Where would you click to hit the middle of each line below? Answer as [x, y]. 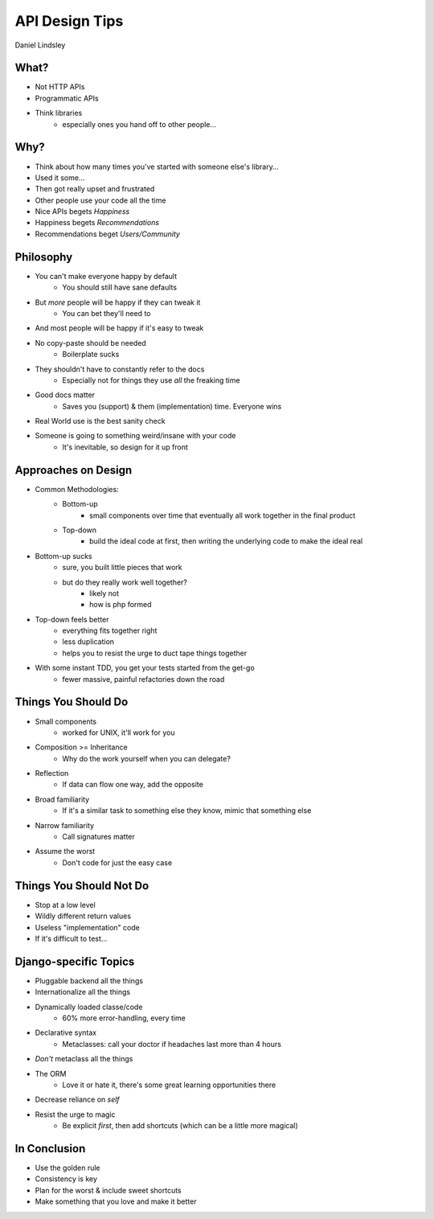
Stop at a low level [65, 905]
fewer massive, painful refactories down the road [143, 679]
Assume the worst [65, 852]
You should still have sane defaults [119, 287]
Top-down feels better [72, 619]
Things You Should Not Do [82, 886]
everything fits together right [110, 630]
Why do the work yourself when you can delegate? [146, 758]
